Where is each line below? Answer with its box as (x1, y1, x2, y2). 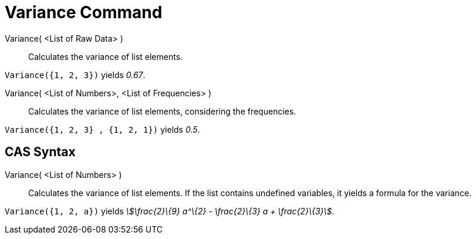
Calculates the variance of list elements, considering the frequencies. (28, 106, 296, 116)
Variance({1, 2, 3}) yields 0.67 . (5, 69, 146, 80)
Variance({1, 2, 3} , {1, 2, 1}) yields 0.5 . (5, 124, 200, 134)
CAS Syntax (5, 144, 76, 160)
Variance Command (5, 2, 163, 22)
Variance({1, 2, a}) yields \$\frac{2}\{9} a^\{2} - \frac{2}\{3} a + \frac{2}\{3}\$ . (5, 206, 335, 216)
